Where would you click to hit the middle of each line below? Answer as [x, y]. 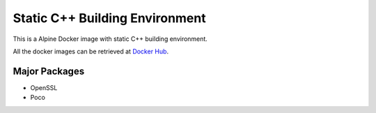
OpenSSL [44, 87]
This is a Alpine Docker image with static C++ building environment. [110, 39]
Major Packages [49, 71]
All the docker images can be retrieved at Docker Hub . [91, 51]
